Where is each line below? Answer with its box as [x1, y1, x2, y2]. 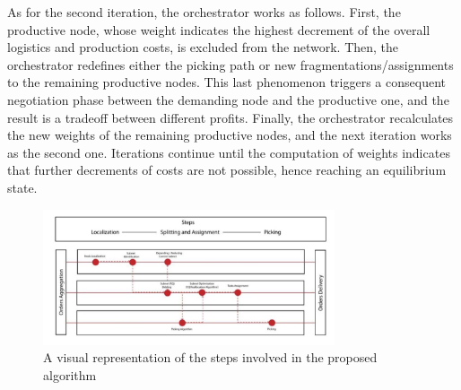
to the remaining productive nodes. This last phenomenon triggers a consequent [7, 73, 446, 91]
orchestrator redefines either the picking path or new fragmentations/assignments [7, 55, 454, 74]
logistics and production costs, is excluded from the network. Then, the [7, 38, 399, 56]
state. [7, 178, 38, 196]
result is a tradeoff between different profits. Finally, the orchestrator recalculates [7, 108, 454, 126]
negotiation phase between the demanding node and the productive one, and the [7, 90, 449, 108]
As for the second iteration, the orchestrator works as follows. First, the [7, 3, 401, 21]
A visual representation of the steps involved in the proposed [43, 348, 378, 367]
